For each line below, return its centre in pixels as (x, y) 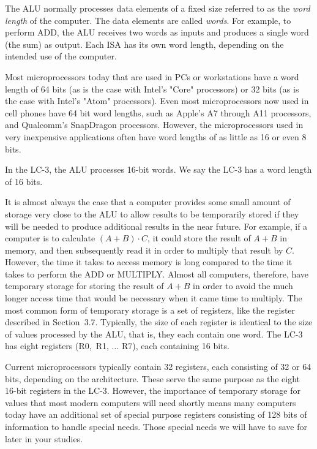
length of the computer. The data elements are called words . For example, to (148, 20)
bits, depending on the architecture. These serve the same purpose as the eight (153, 378)
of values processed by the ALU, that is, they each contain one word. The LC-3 (154, 334)
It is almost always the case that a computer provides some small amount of (148, 202)
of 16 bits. (24, 181)
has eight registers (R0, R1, (57, 346)
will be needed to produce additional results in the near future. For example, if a (156, 226)
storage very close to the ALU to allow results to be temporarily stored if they (152, 213)
